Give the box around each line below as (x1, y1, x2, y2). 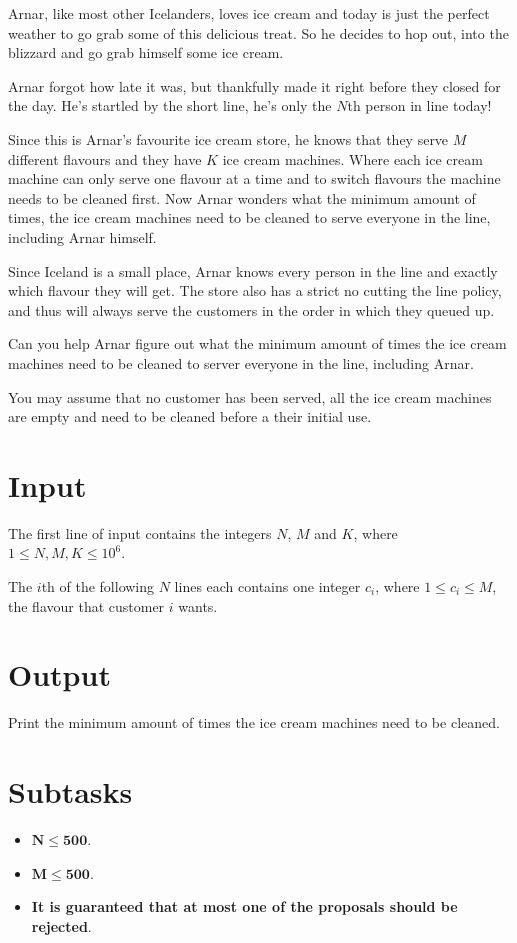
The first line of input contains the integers (8, 522, 272, 543)
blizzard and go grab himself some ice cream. (8, 42, 284, 63)
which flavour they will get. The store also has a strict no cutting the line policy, (8, 280, 502, 301)
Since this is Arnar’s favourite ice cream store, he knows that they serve (8, 128, 449, 149)
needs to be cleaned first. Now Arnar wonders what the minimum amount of (8, 187, 476, 208)
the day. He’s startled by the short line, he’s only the (8, 95, 332, 116)
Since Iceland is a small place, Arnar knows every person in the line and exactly (8, 260, 498, 281)
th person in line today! (347, 95, 492, 116)
